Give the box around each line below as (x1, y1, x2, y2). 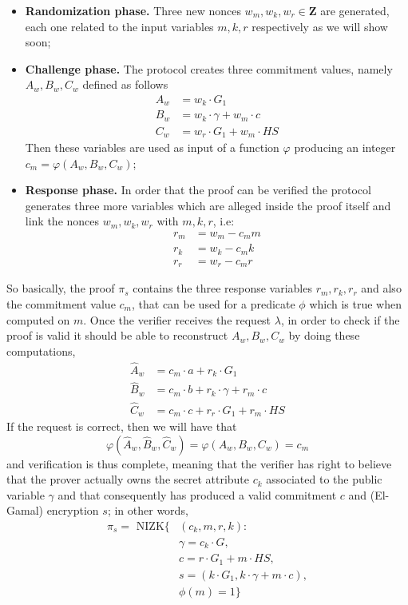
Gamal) (6, 502, 43, 519)
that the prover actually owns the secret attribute (6, 471, 250, 488)
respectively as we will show (252, 18, 388, 34)
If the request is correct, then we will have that (6, 418, 237, 435)
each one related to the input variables (25, 18, 214, 34)
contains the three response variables (133, 280, 312, 297)
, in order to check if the (280, 311, 400, 328)
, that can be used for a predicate (131, 295, 295, 312)
